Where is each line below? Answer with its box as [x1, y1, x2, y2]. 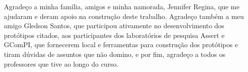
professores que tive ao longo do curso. [4, 58, 119, 69]
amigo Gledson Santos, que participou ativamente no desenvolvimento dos [4, 20, 225, 31]
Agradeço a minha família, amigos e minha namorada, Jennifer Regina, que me [4, 1, 240, 11]
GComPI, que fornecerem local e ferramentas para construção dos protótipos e [4, 39, 238, 50]
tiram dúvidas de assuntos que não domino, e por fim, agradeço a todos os [4, 49, 226, 59]
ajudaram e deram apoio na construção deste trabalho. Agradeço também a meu [4, 11, 244, 21]
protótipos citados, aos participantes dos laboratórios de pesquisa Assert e [4, 30, 225, 40]
